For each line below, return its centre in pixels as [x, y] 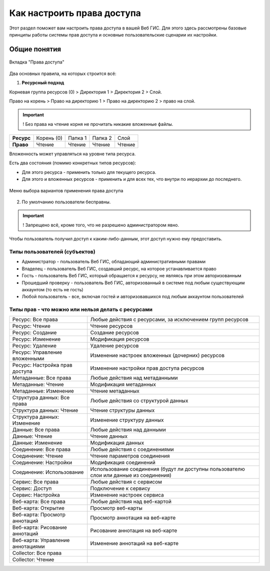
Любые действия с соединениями [132, 450]
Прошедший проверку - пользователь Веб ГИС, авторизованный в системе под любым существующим [133, 283]
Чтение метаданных [115, 391]
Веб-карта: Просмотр [39, 515]
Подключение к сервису [120, 489]
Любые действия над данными [128, 430]
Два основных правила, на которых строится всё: [63, 73]
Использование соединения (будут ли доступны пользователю [167, 469]
